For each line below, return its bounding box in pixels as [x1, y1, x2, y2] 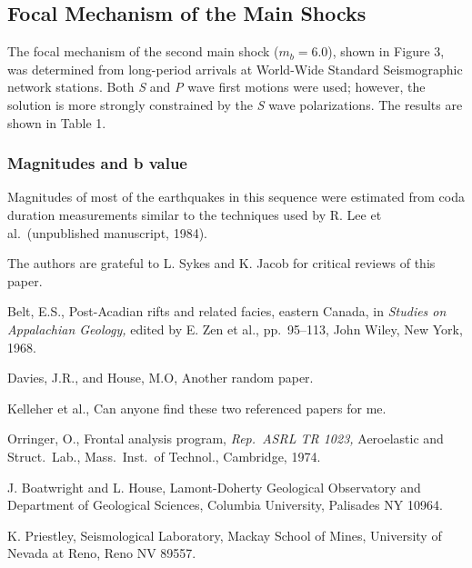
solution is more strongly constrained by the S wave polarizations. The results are [7, 95, 463, 114]
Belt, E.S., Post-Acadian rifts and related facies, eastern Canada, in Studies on [7, 302, 447, 321]
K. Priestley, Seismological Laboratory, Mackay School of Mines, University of [7, 525, 442, 544]
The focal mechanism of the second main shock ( [7, 42, 279, 61]
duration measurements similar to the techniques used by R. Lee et [7, 204, 382, 224]
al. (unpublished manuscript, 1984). [7, 223, 207, 242]
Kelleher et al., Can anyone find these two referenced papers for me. [7, 398, 387, 417]
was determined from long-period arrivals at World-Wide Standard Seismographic [7, 59, 463, 78]
